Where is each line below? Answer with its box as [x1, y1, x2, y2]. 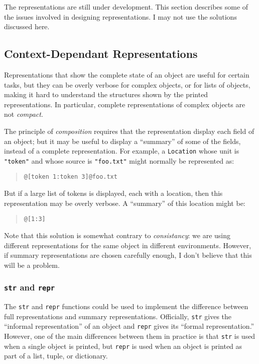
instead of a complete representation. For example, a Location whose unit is [4, 145, 239, 156]
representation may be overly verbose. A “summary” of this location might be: [4, 197, 245, 208]
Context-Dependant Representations [4, 46, 198, 61]
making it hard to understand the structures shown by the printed [4, 89, 208, 100]
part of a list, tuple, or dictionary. [4, 350, 108, 361]
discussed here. [4, 21, 50, 32]
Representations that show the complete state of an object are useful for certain [4, 69, 249, 80]
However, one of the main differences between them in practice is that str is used [4, 331, 255, 341]
